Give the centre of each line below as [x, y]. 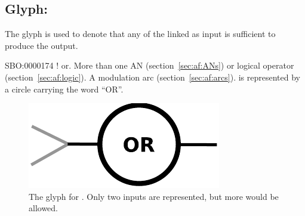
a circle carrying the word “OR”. [64, 89]
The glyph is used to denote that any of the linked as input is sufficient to [140, 34]
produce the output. [41, 45]
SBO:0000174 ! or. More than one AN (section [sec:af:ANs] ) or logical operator [150, 65]
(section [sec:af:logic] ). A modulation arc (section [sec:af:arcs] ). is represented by [152, 77]
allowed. [43, 208]
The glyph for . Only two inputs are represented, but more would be [154, 196]
